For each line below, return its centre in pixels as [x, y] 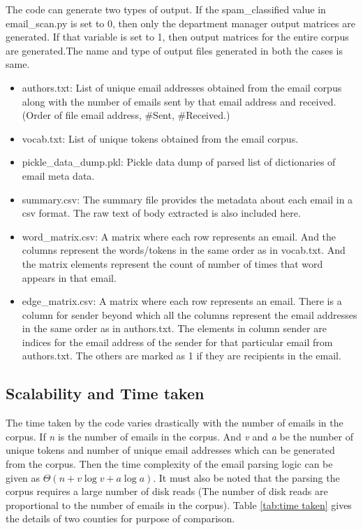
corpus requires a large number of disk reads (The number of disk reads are [167, 491]
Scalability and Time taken [105, 393]
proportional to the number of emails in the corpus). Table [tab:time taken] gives [179, 504]
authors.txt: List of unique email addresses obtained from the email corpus [182, 87]
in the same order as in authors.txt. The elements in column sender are [174, 328]
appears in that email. [69, 277]
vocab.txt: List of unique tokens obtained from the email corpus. [160, 138]
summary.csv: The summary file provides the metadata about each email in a [187, 199]
